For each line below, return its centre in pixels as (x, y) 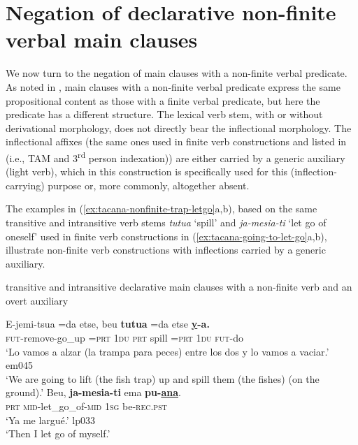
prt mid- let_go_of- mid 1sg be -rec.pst (86, 406)
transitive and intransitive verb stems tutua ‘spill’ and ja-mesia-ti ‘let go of (166, 222)
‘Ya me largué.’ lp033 (50, 420)
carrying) (25, 185)
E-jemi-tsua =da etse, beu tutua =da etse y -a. (108, 324)
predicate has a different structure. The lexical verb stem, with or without (164, 114)
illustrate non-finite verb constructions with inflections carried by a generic (166, 250)
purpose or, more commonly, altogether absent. (149, 185)
